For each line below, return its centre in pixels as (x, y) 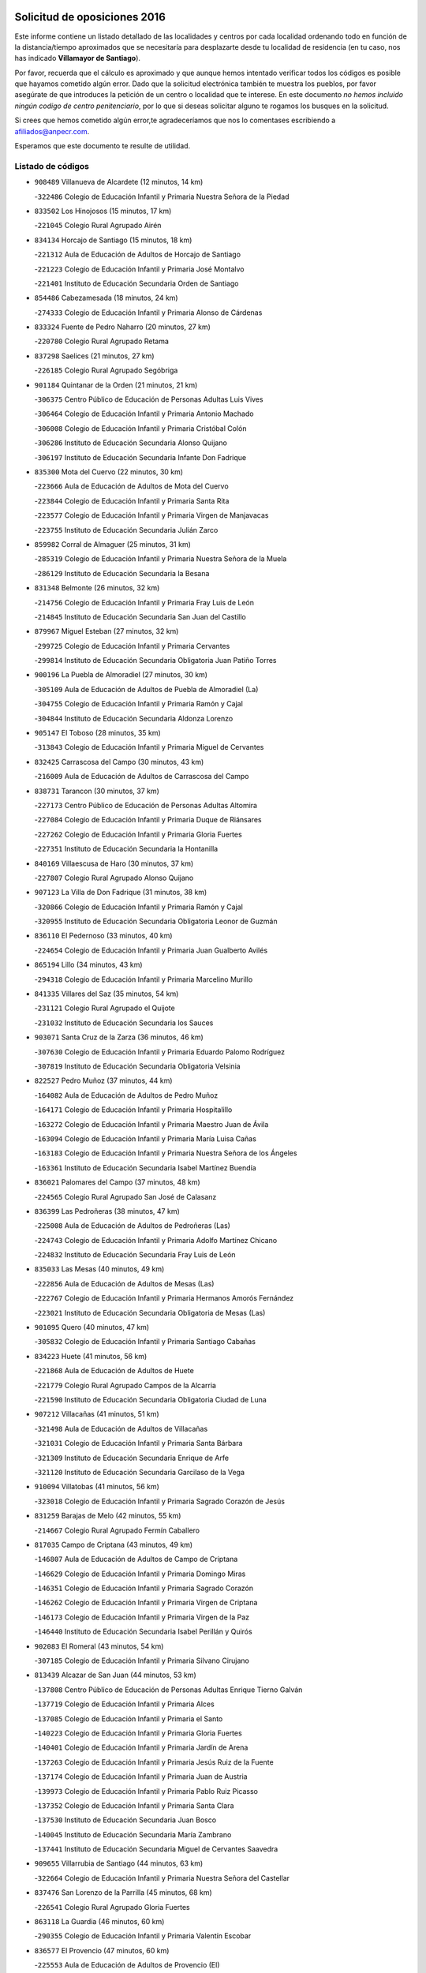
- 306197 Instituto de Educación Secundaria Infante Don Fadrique (140, 457)
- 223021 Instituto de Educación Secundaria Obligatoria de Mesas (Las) (150, 1312)
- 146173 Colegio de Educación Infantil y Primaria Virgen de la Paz (142, 1617)
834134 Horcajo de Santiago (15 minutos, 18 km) (113, 240)
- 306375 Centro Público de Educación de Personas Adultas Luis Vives (149, 399)
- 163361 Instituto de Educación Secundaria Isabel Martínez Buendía (145, 1167)
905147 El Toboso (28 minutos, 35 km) (97, 733)
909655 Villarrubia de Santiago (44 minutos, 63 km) (119, 1863)
